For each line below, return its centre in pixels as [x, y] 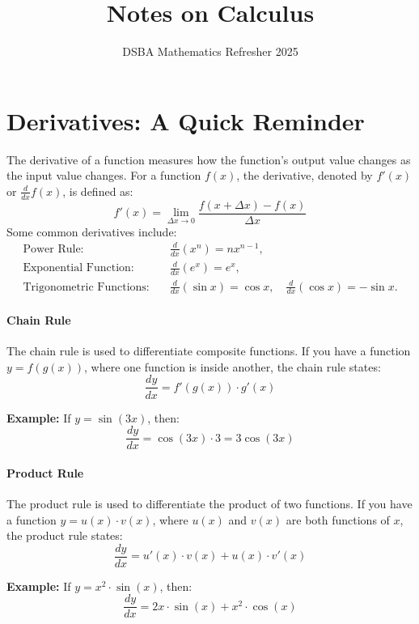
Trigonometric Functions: [86, 287]
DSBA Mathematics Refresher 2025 [210, 51]
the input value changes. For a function [104, 175]
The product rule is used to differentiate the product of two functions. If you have [209, 503]
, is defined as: [98, 191]
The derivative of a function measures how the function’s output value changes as [209, 159]
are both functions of [338, 519]
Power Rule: [53, 249]
